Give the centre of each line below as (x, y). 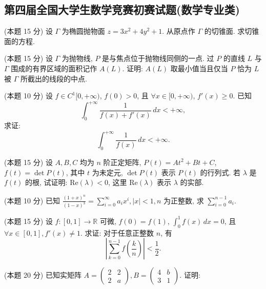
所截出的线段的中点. (54, 78)
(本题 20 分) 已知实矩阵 (43, 275)
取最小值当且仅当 (199, 68)
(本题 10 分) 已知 (32, 200)
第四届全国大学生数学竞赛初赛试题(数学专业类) (122, 9)
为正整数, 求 (184, 201)
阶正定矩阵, (122, 162)
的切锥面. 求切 (228, 31)
